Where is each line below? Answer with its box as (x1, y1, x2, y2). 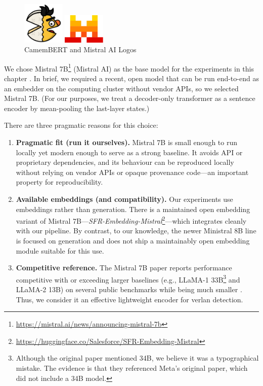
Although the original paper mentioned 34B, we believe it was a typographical (16, 353, 259, 363)
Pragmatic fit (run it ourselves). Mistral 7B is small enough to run (16, 136, 237, 147)
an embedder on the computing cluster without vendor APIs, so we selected (4, 83, 239, 93)
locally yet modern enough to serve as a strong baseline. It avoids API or (16, 147, 243, 157)
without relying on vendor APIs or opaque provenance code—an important (16, 166, 249, 177)
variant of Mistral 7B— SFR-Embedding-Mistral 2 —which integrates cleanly (16, 214, 247, 226)
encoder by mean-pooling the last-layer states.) (4, 102, 150, 113)
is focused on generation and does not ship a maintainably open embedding (16, 235, 250, 245)
